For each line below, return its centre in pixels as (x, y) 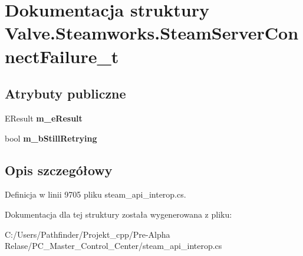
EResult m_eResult (44, 118)
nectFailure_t (62, 56)
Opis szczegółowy (59, 170)
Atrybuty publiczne (65, 93)
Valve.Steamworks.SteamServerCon (152, 33)
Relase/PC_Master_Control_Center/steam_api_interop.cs (113, 246)
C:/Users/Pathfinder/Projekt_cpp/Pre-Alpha (88, 234)
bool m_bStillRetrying (51, 138)
